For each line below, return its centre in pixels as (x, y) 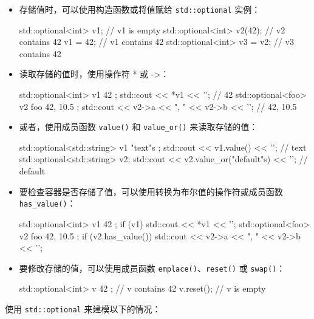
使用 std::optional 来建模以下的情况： (83, 308)
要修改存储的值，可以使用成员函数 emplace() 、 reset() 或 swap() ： (152, 268)
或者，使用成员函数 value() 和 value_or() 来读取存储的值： (138, 127)
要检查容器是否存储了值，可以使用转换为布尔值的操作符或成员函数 (151, 191)
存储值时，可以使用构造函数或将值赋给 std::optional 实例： (140, 9)
